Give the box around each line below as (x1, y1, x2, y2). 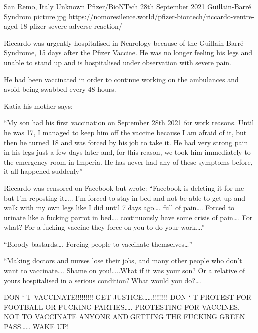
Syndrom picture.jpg (4, 11, 67, 21)
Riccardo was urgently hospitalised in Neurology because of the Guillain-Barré (4, 37, 244, 48)
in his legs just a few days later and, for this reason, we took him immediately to (4, 147, 251, 157)
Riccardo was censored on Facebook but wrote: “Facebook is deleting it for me (4, 182, 244, 193)
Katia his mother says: (4, 100, 73, 111)
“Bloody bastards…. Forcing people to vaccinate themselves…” (4, 238, 193, 249)
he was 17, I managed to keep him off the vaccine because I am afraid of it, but (4, 127, 247, 137)
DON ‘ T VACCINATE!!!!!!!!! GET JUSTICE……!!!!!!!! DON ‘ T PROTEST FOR (4, 292, 252, 302)
